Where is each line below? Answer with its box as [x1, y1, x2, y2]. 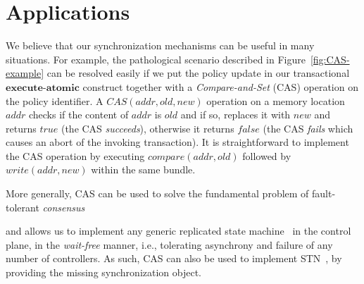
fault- [312, 186, 336, 201]
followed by [242, 148, 291, 163]
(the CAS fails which [263, 121, 353, 135]
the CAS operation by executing [6, 148, 145, 163]
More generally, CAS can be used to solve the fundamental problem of [6, 186, 309, 201]
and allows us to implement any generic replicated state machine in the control [6, 223, 351, 238]
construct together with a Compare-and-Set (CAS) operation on [82, 79, 358, 94]
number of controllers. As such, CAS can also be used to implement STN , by [6, 251, 342, 266]
